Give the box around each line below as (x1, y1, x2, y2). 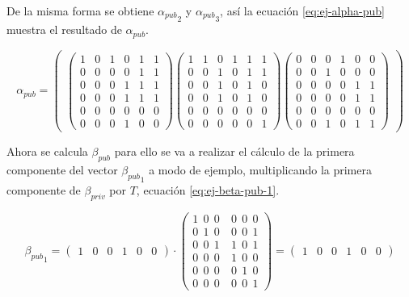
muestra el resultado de (6, 21, 122, 38)
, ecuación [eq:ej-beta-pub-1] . (136, 182, 280, 199)
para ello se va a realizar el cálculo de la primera (114, 143, 355, 160)
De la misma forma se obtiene (6, 2, 154, 19)
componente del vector (6, 161, 118, 178)
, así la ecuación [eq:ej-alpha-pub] (220, 2, 385, 19)
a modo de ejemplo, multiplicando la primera (149, 161, 372, 178)
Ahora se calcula (6, 143, 88, 160)
